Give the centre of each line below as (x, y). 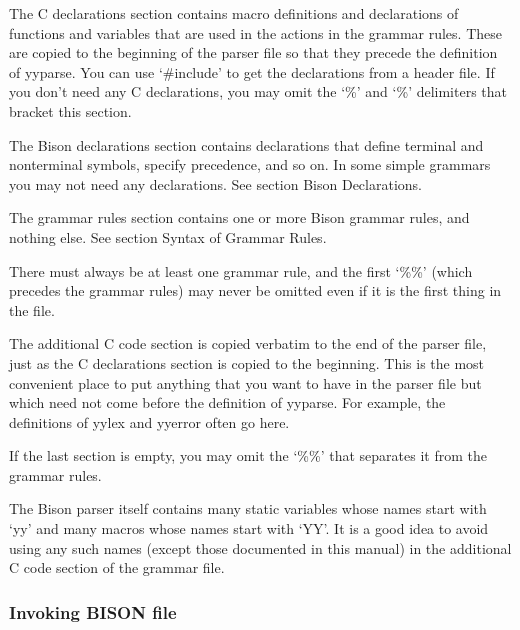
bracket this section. (70, 110)
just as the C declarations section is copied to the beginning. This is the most (247, 362)
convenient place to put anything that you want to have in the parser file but (245, 382)
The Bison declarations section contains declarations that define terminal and (246, 144)
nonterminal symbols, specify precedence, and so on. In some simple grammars (250, 164)
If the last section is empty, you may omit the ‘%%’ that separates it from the (248, 455)
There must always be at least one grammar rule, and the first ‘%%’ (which (241, 270)
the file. (32, 309)
